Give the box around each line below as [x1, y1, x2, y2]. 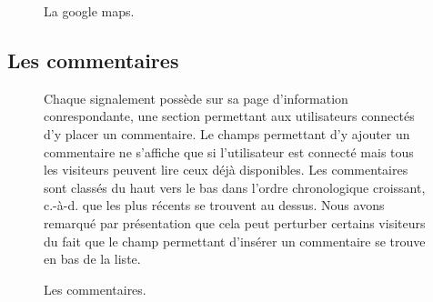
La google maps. [44, 2, 135, 20]
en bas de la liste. [44, 249, 141, 268]
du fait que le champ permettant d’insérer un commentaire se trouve [44, 231, 426, 250]
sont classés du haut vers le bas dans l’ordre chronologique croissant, [44, 177, 426, 196]
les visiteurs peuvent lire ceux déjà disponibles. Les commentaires [44, 160, 408, 179]
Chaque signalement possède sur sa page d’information [44, 88, 348, 107]
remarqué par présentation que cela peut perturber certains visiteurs [44, 213, 426, 232]
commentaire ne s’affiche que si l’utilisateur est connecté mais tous [44, 142, 414, 161]
